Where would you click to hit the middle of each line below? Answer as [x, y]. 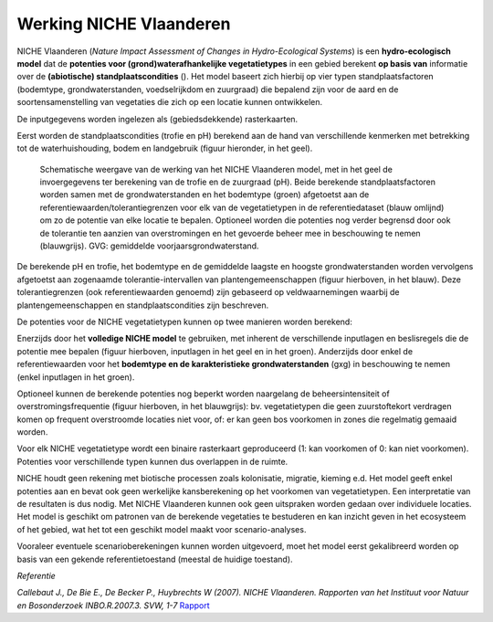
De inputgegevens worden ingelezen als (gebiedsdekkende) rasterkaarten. [157, 119]
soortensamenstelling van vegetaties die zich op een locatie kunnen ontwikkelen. [170, 102]
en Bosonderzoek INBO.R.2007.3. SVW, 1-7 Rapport [113, 605]
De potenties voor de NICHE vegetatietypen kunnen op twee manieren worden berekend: [185, 322]
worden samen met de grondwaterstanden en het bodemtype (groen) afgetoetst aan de [205, 195]
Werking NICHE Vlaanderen [124, 24]
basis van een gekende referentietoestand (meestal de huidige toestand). [155, 559]
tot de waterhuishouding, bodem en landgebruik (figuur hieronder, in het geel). [165, 148]
